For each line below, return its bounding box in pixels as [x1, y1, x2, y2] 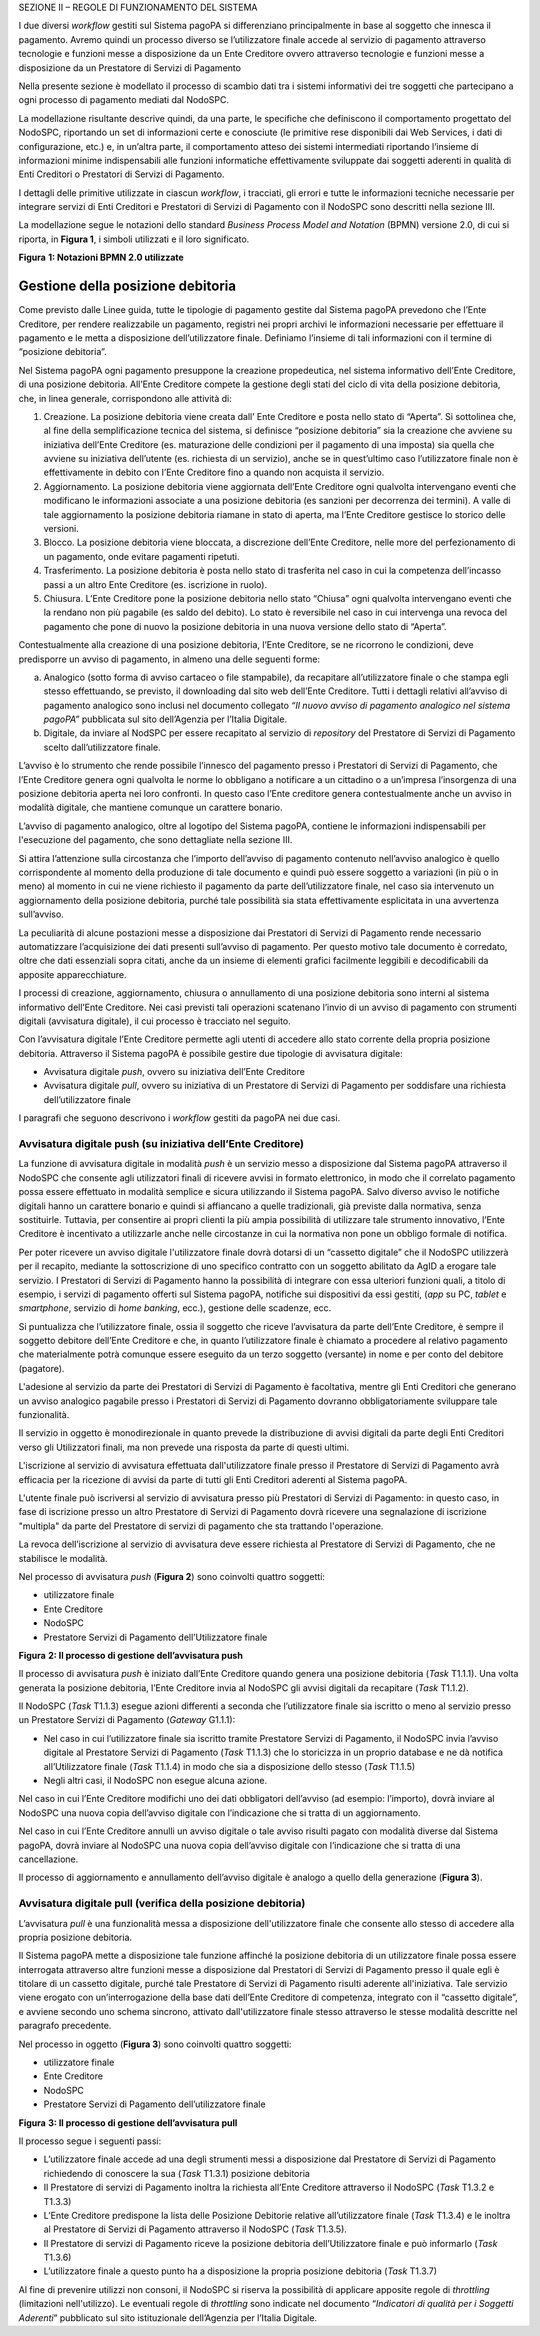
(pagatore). [18, 1362, 65, 1374]
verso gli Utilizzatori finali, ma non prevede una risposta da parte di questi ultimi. [18, 1441, 350, 1453]
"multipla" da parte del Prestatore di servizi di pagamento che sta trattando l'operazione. [18, 1520, 384, 1532]
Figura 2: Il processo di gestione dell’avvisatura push [18, 1649, 244, 1661]
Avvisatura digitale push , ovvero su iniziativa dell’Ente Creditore [43, 1066, 305, 1078]
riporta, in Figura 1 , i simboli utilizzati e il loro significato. [18, 233, 250, 245]
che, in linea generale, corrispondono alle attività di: [18, 392, 232, 404]
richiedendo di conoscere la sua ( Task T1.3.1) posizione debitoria [43, 2167, 310, 2179]
